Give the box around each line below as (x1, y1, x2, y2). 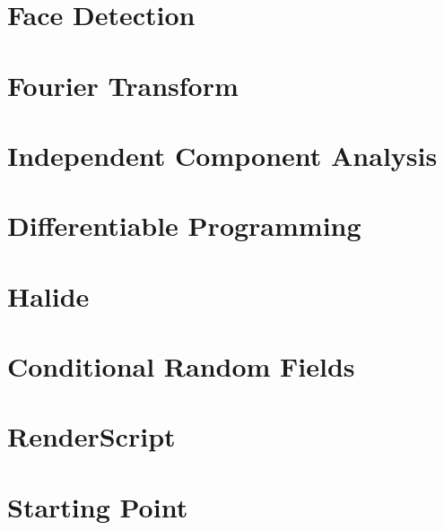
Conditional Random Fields (7, 348, 355, 385)
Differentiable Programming (7, 207, 361, 244)
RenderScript (7, 418, 176, 455)
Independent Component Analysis (7, 136, 438, 173)
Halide (7, 277, 90, 314)
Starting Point (7, 488, 188, 525)
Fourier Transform (7, 66, 239, 103)
